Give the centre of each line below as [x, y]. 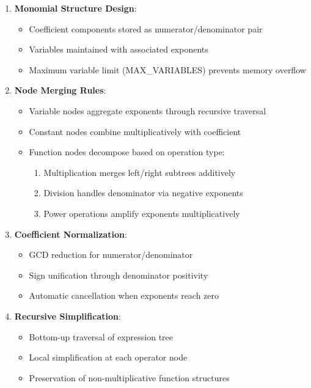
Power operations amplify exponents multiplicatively [142, 213]
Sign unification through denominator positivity [119, 275]
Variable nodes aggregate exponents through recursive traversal [148, 110]
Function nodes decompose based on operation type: [127, 152]
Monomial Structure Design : [75, 8]
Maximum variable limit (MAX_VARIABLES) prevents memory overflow [167, 69]
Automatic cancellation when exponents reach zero [124, 295]
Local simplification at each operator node [108, 357]
